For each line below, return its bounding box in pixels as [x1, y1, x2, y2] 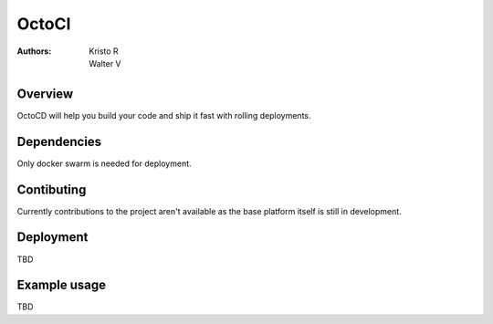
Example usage [16, 277, 107, 293]
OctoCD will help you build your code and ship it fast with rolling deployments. [16, 110, 311, 120]
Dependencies [16, 133, 102, 150]
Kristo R [89, 46, 119, 57]
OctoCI [16, 14, 71, 34]
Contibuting [16, 182, 87, 197]
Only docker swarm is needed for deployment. [16, 158, 192, 169]
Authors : [16, 46, 52, 57]
